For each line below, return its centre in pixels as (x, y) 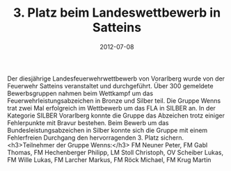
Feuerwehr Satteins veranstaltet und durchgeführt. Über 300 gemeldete (110, 85)
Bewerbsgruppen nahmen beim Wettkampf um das (80, 93)
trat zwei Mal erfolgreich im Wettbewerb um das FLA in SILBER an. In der (111, 108)
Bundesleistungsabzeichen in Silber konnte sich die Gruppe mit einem (107, 130)
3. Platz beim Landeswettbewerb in (117, 13)
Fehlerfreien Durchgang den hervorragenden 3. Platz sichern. (96, 138)
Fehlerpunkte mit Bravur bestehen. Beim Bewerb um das (88, 122)
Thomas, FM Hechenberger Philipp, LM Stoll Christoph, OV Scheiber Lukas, (115, 152)
